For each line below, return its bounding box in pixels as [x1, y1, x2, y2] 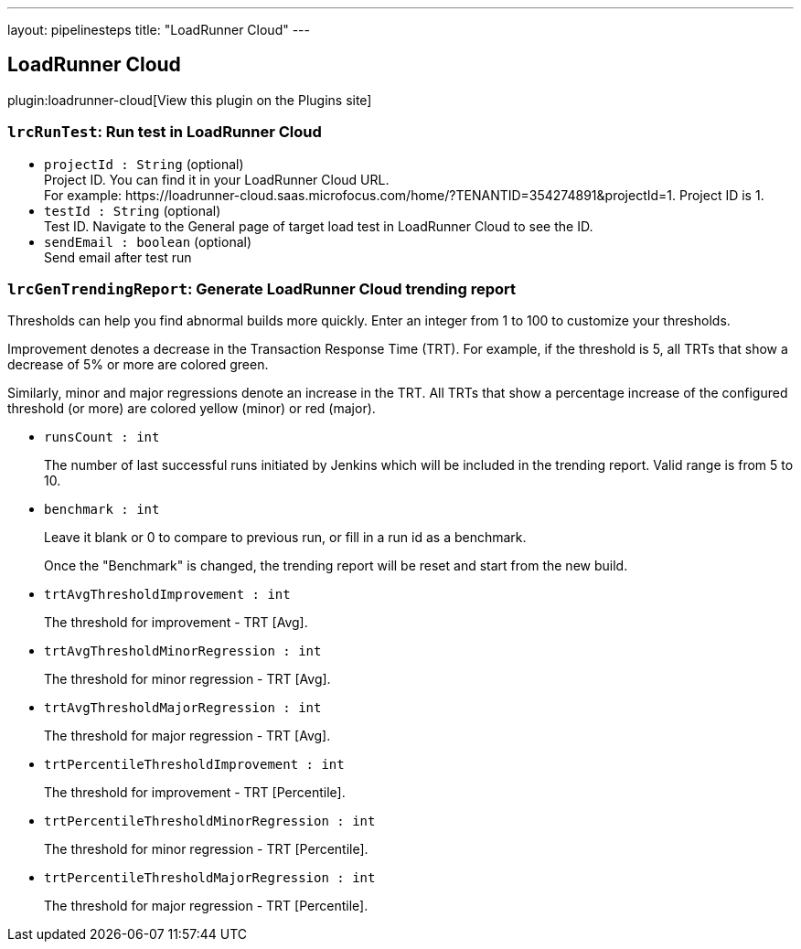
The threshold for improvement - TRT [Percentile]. [44, 784, 346, 801]
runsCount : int [44, 430, 160, 445]
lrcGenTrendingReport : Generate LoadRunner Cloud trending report [7, 279, 517, 298]
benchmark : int [44, 502, 160, 517]
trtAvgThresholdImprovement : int [44, 587, 291, 602]
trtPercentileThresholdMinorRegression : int [44, 814, 376, 829]
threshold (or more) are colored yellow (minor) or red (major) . [7, 400, 376, 417]
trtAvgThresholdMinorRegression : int [44, 644, 322, 659]
